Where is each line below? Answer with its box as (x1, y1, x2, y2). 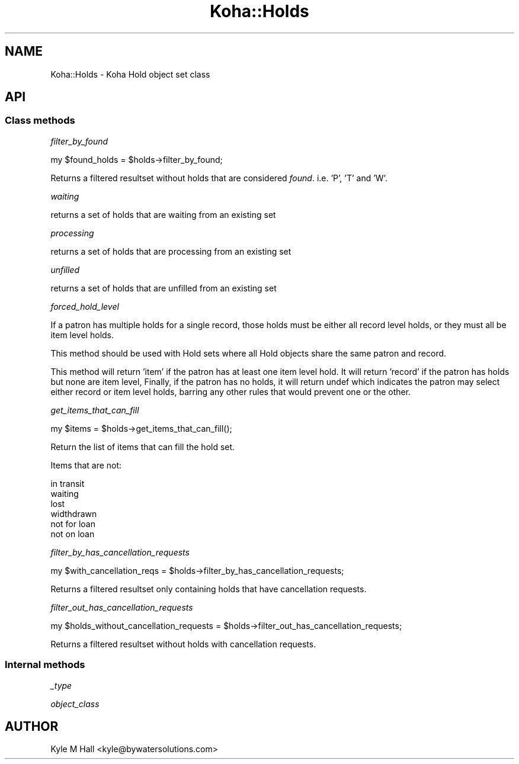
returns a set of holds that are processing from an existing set (50, 246, 291, 256)
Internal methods (5, 659, 85, 671)
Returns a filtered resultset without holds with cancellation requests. (50, 638, 316, 649)
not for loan (50, 518, 96, 529)
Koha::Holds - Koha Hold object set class (50, 69, 210, 79)
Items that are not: (50, 460, 122, 470)
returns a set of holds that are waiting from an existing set (50, 209, 276, 220)
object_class (50, 698, 100, 709)
